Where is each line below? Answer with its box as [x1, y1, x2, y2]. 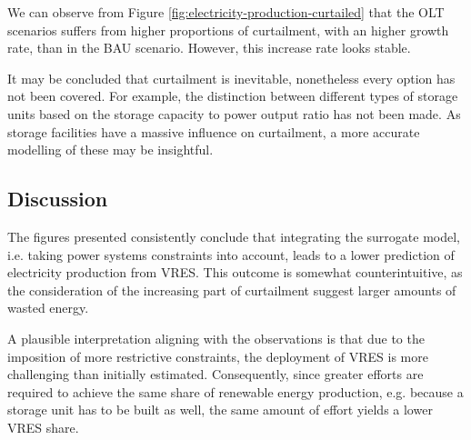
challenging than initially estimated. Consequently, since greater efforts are [7, 365, 424, 384]
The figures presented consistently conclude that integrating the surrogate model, [7, 226, 460, 245]
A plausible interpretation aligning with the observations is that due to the [7, 328, 425, 347]
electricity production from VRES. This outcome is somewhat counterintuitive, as [7, 263, 463, 282]
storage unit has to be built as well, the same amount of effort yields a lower [7, 400, 433, 419]
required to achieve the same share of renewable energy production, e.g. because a [7, 382, 464, 401]
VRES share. [7, 417, 79, 436]
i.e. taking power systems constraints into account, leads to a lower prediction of [7, 245, 455, 264]
